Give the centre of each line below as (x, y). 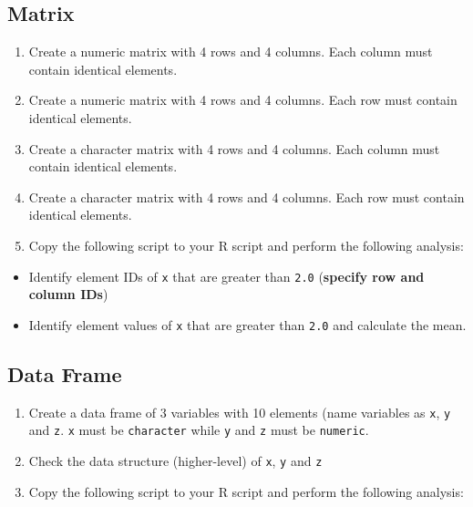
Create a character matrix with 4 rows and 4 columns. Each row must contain (247, 197)
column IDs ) (68, 294)
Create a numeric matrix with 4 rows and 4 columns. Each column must (231, 52)
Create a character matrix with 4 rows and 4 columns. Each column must (234, 148)
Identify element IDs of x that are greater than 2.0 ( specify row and (226, 276)
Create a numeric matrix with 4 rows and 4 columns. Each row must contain (243, 100)
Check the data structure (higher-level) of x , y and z (175, 460)
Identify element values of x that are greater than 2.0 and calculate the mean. (247, 324)
